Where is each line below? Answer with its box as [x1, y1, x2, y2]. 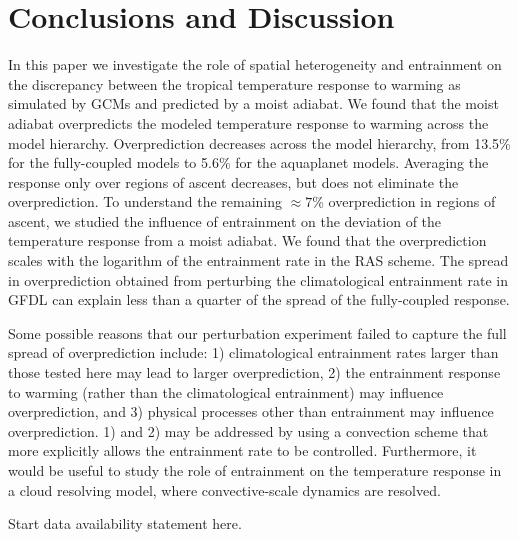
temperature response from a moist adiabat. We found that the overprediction [8, 230, 487, 251]
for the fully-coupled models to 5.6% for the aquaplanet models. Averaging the [8, 152, 489, 173]
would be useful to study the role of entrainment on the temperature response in [8, 460, 502, 480]
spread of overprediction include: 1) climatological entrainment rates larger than [8, 342, 499, 363]
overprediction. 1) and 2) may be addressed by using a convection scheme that [8, 420, 489, 441]
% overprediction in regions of [312, 191, 496, 212]
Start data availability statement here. [8, 513, 242, 534]
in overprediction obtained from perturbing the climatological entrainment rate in [8, 269, 509, 290]
